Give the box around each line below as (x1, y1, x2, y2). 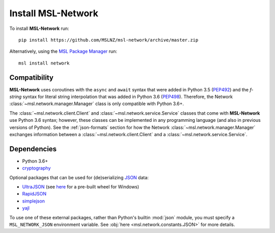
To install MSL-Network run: (9, 25, 69, 31)
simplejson (22, 198, 45, 204)
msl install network (18, 60, 70, 66)
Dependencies (9, 145, 57, 153)
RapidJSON (22, 191, 47, 197)
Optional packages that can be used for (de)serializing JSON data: (9, 174, 149, 180)
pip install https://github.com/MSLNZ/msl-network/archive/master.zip (18, 37, 199, 43)
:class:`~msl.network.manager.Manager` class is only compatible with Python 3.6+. (9, 101, 184, 107)
